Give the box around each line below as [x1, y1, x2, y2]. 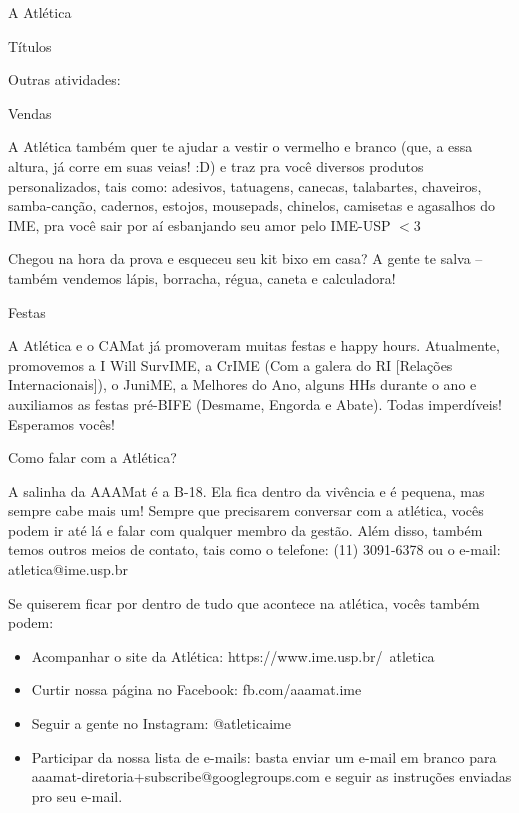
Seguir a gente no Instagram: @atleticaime [31, 713, 291, 734]
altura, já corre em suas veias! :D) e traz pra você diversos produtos [8, 155, 424, 176]
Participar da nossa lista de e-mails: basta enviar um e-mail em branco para [31, 746, 497, 767]
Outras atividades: [8, 69, 121, 90]
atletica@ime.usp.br [8, 559, 128, 580]
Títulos [8, 35, 52, 56]
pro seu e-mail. [31, 785, 123, 806]
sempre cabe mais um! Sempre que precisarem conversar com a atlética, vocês [8, 500, 484, 521]
